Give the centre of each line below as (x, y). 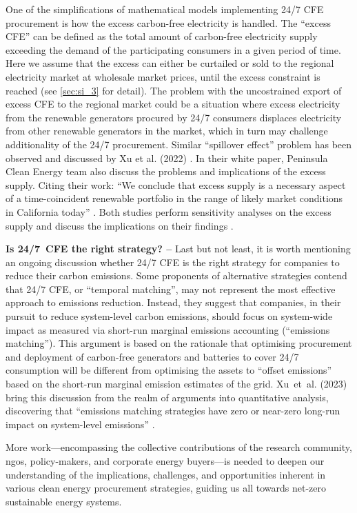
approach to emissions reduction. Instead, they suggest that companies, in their (173, 302)
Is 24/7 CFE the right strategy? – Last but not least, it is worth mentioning (178, 249)
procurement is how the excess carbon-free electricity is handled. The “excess (168, 22)
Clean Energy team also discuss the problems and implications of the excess (166, 171)
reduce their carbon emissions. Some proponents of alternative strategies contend (176, 275)
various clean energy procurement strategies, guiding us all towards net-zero (166, 488)
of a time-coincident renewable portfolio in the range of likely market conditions (174, 198)
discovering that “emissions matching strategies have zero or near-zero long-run (173, 411)
